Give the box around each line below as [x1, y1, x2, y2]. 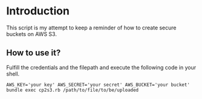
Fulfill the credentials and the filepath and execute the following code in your [6, 64, 197, 71]
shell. [6, 70, 20, 77]
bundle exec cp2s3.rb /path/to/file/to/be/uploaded [6, 87, 139, 93]
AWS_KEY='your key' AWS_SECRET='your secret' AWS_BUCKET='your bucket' [6, 82, 190, 88]
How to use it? [6, 48, 61, 58]
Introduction [6, 4, 70, 18]
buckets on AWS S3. [6, 30, 57, 37]
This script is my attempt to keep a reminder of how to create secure [6, 24, 177, 31]
